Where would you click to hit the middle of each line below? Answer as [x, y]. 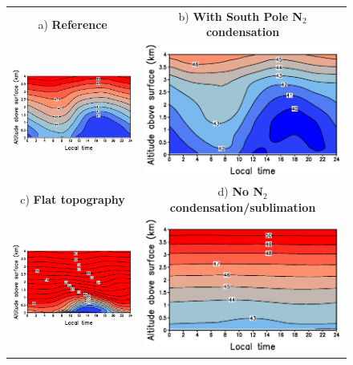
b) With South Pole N [240, 16]
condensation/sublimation [243, 207]
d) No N [240, 191]
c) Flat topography [73, 199]
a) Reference [73, 24]
